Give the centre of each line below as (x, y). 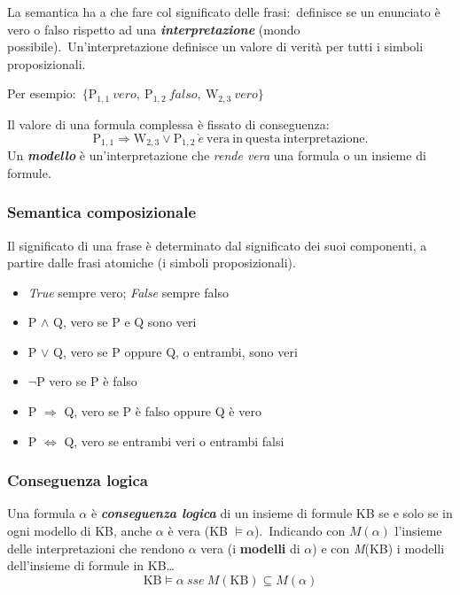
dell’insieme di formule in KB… (91, 565)
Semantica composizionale (102, 212)
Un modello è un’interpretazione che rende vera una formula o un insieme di (217, 155)
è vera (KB (198, 531)
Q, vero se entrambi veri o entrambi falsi (174, 440)
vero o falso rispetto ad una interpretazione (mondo (154, 29)
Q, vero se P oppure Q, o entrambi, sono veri (175, 351)
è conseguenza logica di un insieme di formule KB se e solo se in (272, 513)
